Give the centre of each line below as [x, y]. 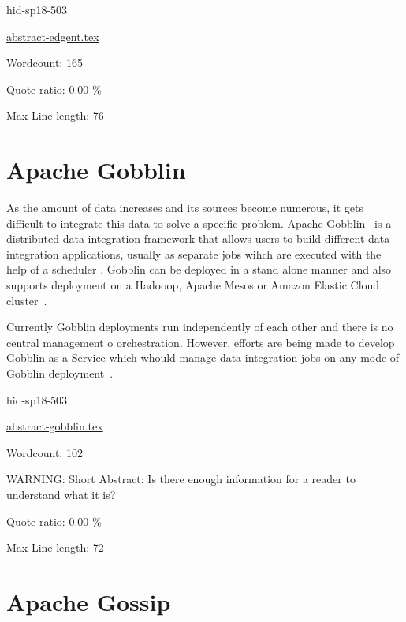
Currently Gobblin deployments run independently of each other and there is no [200, 327]
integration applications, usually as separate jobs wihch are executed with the [194, 253]
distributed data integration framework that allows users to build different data [198, 238]
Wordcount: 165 [45, 63]
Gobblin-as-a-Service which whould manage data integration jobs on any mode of [203, 358]
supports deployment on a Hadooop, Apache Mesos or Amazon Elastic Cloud [193, 285]
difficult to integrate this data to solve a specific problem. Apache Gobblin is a [199, 223]
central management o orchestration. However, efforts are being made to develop [201, 342]
